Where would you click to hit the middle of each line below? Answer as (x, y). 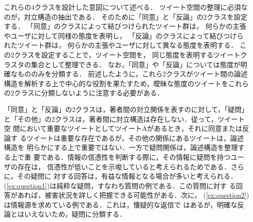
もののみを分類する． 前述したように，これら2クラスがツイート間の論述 (132, 74)
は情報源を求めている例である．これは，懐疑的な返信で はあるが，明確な (121, 204)
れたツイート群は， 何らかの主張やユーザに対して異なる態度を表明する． (121, 45)
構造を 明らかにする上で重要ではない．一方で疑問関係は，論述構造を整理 (121, 147)
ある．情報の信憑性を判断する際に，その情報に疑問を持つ (139, 157)
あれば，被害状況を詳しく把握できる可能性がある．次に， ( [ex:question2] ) (133, 195)
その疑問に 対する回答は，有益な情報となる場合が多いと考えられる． (127, 176)
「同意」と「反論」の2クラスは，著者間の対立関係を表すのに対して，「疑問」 (126, 109)
